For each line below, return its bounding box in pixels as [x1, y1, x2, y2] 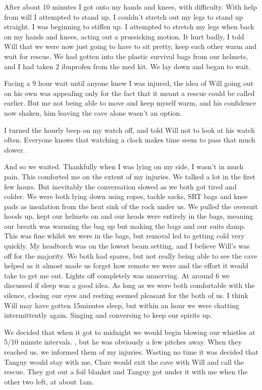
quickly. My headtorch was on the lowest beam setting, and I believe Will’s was [4, 240, 250, 251]
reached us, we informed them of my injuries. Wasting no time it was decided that [4, 347, 258, 357]
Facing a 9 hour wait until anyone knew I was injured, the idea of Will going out [4, 78, 253, 88]
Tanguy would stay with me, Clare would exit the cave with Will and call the [4, 356, 244, 367]
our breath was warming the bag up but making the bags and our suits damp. [4, 220, 246, 231]
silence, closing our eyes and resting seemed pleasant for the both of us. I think [4, 290, 248, 301]
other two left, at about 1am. [4, 376, 94, 386]
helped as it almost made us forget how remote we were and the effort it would [4, 260, 248, 271]
